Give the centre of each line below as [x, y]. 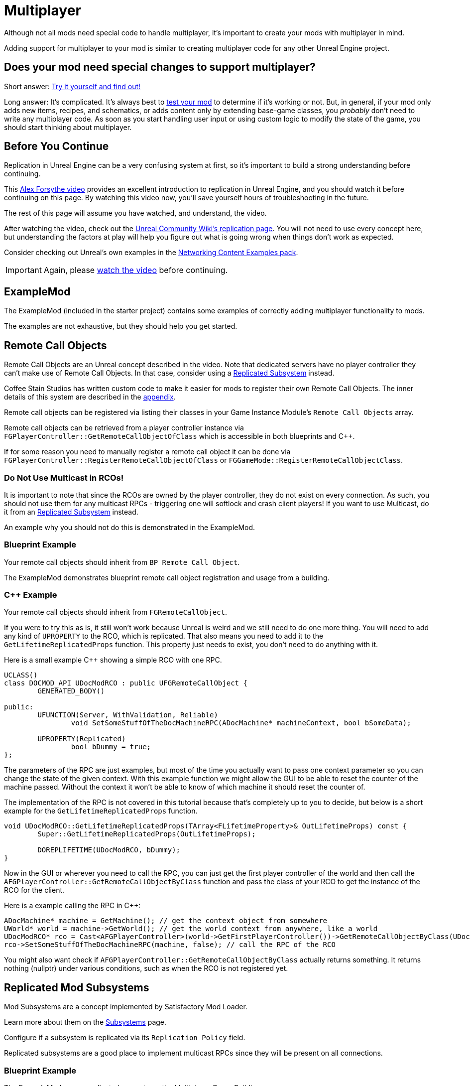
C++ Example [31, 595]
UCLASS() [21, 675]
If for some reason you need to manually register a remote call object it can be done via [147, 452]
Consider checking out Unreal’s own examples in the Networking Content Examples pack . [151, 253]
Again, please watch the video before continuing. [136, 270]
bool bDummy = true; [111, 747]
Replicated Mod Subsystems [77, 987]
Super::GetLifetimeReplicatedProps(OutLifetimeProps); [147, 834]
